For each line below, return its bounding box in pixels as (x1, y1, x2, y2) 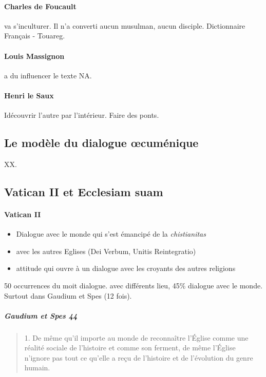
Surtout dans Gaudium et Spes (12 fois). (4, 290, 132, 301)
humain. (24, 362, 50, 373)
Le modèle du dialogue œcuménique (4, 135, 199, 151)
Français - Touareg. (4, 30, 65, 41)
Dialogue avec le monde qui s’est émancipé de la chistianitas (16, 228, 206, 239)
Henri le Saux (4, 90, 54, 100)
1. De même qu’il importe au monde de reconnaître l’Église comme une (24, 332, 249, 343)
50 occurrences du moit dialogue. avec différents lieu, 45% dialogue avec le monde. (4, 280, 263, 290)
